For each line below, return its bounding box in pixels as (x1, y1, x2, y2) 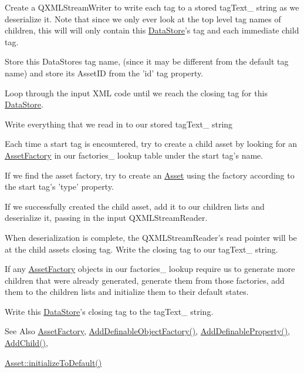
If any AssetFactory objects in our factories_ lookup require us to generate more (5, 263, 295, 275)
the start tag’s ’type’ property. (5, 180, 114, 193)
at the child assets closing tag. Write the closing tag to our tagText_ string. (5, 243, 278, 255)
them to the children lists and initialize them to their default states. (5, 285, 249, 298)
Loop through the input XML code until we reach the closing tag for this (5, 86, 268, 99)
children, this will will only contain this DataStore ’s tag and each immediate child (5, 24, 299, 36)
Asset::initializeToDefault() (5, 356, 102, 368)
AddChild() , (5, 337, 48, 349)
